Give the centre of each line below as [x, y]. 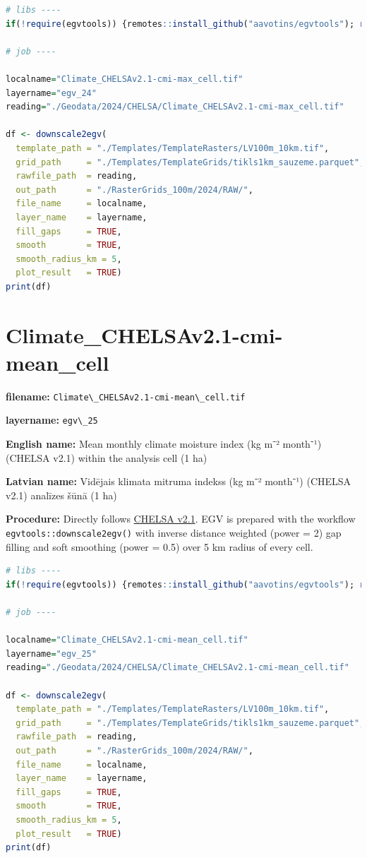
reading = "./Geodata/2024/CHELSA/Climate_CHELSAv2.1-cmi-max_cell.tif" [175, 107]
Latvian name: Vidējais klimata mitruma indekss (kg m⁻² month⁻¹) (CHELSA [179, 481]
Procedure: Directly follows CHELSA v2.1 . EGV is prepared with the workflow [181, 519]
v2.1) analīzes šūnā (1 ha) [61, 495]
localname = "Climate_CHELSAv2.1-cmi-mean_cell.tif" [127, 640]
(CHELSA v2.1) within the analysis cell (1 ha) [107, 457]
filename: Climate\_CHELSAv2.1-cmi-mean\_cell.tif [126, 396]
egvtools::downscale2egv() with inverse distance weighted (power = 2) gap [174, 533]
